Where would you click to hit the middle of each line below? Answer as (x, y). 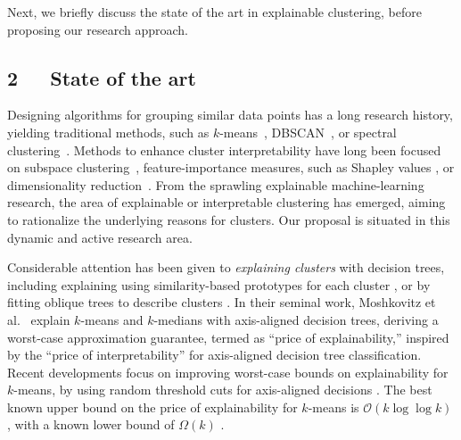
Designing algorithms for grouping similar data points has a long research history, (230, 115)
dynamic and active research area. (100, 237)
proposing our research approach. (98, 29)
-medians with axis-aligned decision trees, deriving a (296, 319)
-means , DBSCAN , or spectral (308, 132)
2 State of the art (102, 77)
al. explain (39, 319)
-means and (112, 319)
